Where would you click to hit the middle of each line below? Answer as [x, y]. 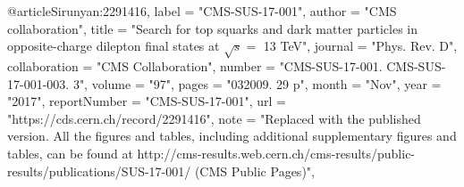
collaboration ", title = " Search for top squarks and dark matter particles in [213, 28]
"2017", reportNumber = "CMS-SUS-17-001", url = [147, 101]
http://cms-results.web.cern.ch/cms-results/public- [276, 153]
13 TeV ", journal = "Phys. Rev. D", [360, 46]
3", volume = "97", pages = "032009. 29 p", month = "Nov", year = [257, 83]
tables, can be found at [70, 153]
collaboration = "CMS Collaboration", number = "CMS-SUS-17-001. [195, 65]
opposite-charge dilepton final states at [114, 46]
